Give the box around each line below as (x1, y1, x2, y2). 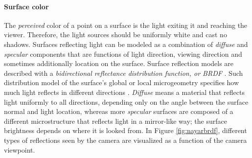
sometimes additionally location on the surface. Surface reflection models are (4, 58, 234, 68)
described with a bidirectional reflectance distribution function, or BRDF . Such (4, 68, 243, 78)
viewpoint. (4, 144, 35, 155)
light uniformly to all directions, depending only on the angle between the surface (4, 96, 249, 107)
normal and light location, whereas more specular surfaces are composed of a (4, 106, 233, 116)
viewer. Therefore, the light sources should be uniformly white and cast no (4, 29, 227, 40)
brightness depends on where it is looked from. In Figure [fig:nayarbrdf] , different (4, 125, 247, 135)
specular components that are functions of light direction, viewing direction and (4, 48, 242, 59)
